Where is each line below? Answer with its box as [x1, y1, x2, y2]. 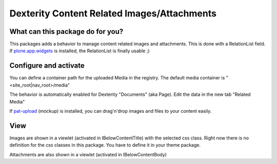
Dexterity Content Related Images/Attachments [9, 8, 216, 19]
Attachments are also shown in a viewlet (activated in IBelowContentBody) [9, 151, 167, 157]
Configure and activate [9, 61, 85, 70]
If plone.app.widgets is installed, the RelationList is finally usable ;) [9, 48, 150, 54]
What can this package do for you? [9, 27, 124, 36]
